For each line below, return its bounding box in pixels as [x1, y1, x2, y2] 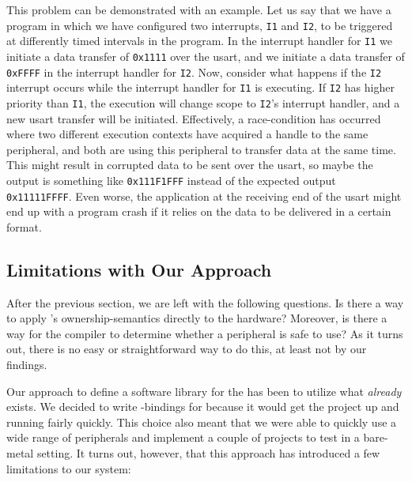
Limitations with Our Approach [6, 257, 272, 281]
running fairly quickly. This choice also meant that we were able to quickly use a [6, 413, 397, 430]
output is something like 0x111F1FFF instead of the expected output [6, 171, 336, 188]
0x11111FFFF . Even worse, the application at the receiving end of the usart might [6, 187, 402, 204]
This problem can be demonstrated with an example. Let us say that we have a [6, 2, 391, 17]
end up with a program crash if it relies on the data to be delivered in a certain [6, 203, 391, 220]
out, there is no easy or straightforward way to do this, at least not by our [6, 341, 367, 357]
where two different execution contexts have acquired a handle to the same [6, 126, 369, 142]
